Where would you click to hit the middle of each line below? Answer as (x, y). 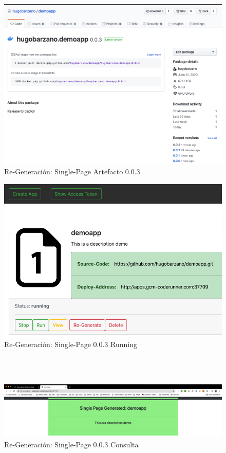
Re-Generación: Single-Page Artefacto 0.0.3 (72, 171)
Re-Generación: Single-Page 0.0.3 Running (71, 344)
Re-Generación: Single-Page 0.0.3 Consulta (71, 444)
